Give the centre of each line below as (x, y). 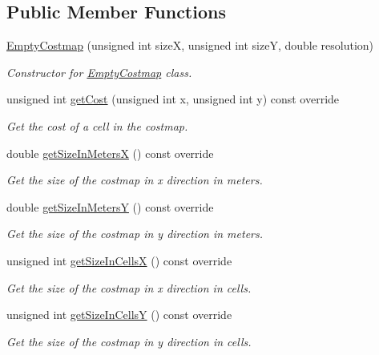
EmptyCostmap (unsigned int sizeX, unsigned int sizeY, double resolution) (190, 45)
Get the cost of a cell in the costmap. (97, 125)
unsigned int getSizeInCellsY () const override (119, 315)
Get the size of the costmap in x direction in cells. (129, 287)
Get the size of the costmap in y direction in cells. (129, 341)
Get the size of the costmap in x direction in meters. (135, 180)
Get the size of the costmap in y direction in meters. (135, 234)
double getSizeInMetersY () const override (110, 206)
